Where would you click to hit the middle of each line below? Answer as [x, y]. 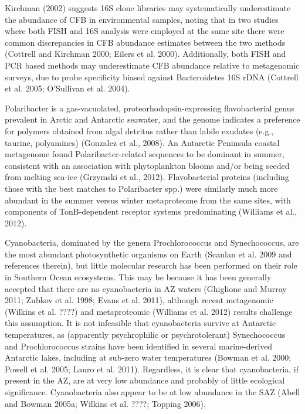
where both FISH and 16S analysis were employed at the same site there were [145, 31]
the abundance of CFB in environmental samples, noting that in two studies [142, 19]
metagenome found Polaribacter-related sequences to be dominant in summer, [145, 154]
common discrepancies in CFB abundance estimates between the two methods [145, 42]
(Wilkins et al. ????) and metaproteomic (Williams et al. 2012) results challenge [149, 311]
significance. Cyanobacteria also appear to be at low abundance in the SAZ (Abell [152, 392]
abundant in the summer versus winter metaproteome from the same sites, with [148, 200]
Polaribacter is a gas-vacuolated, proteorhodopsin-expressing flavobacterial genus [150, 108]
